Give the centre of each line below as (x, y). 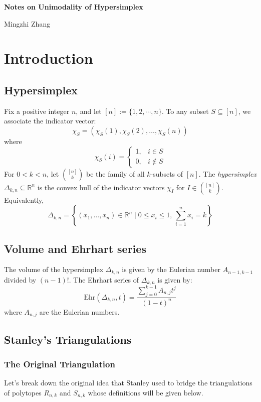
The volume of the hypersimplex (54, 269)
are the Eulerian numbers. (79, 311)
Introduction (49, 58)
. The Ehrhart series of (104, 279)
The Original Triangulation (60, 364)
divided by (20, 279)
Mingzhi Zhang (27, 23)
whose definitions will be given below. (146, 392)
